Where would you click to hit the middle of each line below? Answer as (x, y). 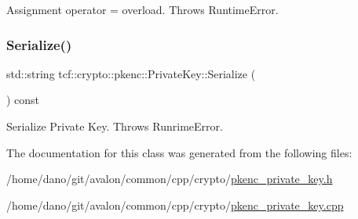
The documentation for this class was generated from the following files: (179, 152)
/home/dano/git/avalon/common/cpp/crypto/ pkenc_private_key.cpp (175, 205)
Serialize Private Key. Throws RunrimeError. (115, 126)
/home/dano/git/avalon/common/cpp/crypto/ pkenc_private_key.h (170, 179)
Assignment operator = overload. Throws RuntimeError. (142, 9)
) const (23, 100)
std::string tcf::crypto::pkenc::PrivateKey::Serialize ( (131, 73)
